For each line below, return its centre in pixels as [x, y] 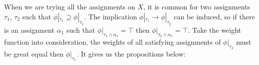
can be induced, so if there [214, 16]
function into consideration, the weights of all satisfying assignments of [112, 42]
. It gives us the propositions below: [131, 54]
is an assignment [29, 30]
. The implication [110, 16]
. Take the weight [214, 30]
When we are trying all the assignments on [70, 6]
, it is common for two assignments [197, 6]
